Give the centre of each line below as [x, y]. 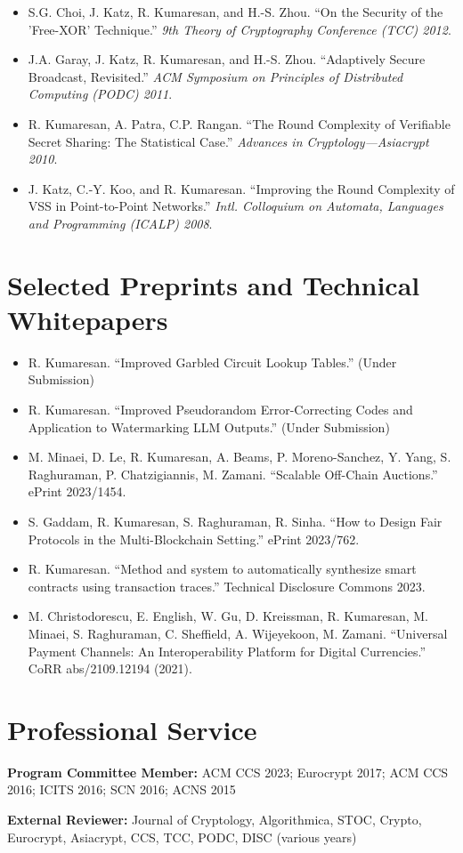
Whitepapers [88, 319]
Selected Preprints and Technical [214, 284]
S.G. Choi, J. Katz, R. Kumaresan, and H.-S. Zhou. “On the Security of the [236, 12]
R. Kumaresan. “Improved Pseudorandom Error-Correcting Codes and [220, 410]
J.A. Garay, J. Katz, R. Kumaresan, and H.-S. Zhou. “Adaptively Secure [227, 59]
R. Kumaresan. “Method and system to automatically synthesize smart [222, 569]
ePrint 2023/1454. [77, 491]
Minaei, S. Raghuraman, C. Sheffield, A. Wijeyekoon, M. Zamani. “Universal [238, 633]
